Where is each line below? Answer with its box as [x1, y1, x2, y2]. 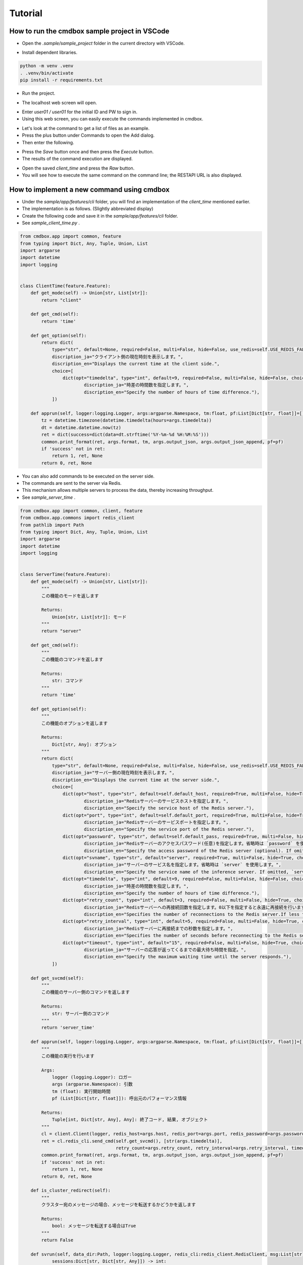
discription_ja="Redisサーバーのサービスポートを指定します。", [83, 820, 229, 825]
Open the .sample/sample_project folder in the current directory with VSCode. [22, 40, 185, 47]
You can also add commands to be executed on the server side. [22, 473, 155, 479]
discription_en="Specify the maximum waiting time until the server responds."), [83, 954, 292, 960]
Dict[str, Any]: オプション [52, 741, 117, 747]
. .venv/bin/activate [20, 70, 74, 76]
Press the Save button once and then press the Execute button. [22, 148, 154, 154]
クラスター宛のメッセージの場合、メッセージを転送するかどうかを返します [41, 1202, 196, 1208]
